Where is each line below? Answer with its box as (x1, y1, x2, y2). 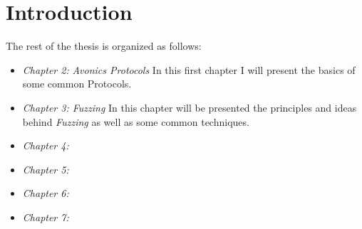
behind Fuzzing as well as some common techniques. (22, 114, 249, 129)
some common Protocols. (22, 76, 132, 91)
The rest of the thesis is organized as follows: (6, 38, 202, 53)
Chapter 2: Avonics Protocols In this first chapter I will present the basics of (22, 62, 356, 77)
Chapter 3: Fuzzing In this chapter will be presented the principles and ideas (22, 100, 357, 114)
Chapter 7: (22, 209, 69, 224)
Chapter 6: (22, 186, 69, 201)
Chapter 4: (22, 138, 69, 153)
